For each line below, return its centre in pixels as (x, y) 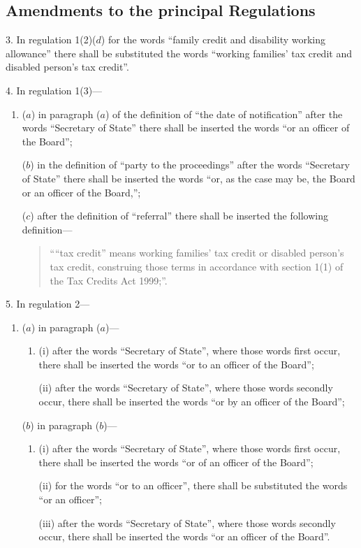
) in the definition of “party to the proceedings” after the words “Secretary (190, 165)
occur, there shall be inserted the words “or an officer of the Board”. (184, 536)
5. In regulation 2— (48, 304)
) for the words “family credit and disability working (213, 39)
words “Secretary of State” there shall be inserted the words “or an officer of (186, 128)
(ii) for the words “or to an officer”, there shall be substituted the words (193, 485)
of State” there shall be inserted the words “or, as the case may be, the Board (189, 178)
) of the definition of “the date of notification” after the (224, 114)
